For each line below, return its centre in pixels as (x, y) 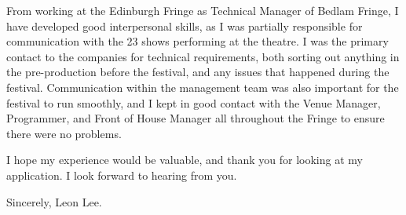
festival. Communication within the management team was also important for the (203, 87)
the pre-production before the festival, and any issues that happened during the (198, 72)
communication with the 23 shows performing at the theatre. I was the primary (198, 41)
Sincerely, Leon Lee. (54, 201)
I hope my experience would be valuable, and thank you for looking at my (185, 160)
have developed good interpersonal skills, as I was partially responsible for (185, 26)
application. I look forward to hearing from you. (122, 175)
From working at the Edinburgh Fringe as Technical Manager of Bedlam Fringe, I (203, 10)
